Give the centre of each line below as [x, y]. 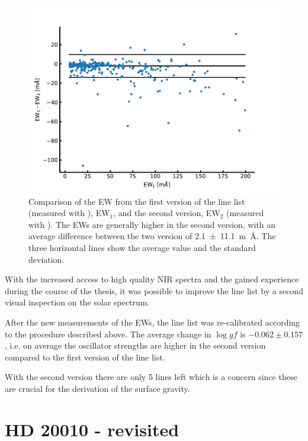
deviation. [46, 259]
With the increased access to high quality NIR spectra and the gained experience [152, 279]
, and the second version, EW [167, 213]
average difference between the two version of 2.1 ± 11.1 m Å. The [152, 236]
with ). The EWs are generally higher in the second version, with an [152, 224]
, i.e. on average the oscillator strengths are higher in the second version [135, 345]
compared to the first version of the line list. [85, 357]
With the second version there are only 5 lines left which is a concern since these [151, 377]
